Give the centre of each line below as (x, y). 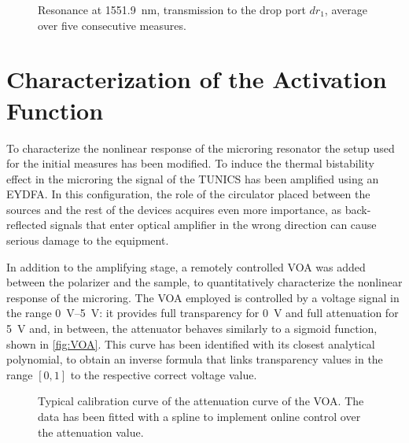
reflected (27, 225)
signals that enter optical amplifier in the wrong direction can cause (214, 225)
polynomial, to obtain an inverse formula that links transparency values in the (195, 359)
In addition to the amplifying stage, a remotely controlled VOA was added (186, 266)
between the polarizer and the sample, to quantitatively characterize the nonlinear (204, 282)
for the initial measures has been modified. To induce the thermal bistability (190, 163)
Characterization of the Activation (197, 79)
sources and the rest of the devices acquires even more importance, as (174, 209)
